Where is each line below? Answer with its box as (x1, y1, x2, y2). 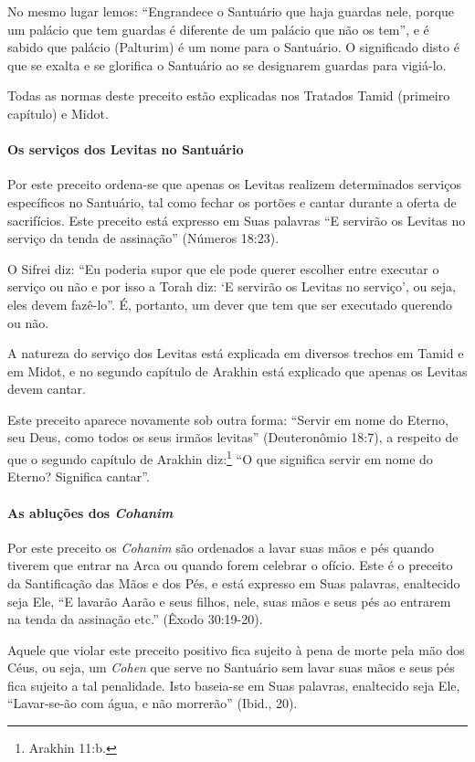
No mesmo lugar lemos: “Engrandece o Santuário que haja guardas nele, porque (7, 2, 455, 20)
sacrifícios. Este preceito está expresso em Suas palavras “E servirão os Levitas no (7, 210, 466, 229)
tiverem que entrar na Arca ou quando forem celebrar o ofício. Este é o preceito (7, 556, 453, 575)
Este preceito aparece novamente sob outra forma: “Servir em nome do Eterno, (7, 409, 449, 429)
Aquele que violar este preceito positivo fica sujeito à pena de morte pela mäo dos (7, 640, 465, 659)
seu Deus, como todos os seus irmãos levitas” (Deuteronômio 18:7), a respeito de (7, 428, 459, 447)
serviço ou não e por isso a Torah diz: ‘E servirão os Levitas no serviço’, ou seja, (7, 277, 456, 296)
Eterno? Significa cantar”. (7, 467, 150, 486)
